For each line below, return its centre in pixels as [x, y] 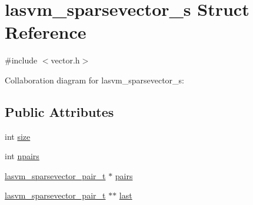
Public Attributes [59, 111]
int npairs [22, 156]
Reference [46, 32]
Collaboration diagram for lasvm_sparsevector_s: [95, 80]
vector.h [65, 60]
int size [18, 136]
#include [21, 60]
